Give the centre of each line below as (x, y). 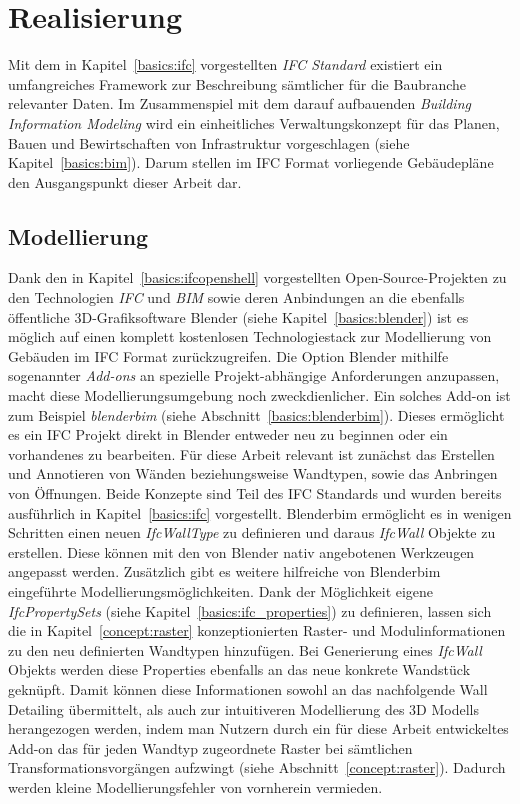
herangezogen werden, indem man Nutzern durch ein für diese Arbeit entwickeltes (258, 728)
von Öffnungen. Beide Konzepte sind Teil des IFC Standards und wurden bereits (255, 493)
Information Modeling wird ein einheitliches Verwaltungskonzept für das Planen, (254, 122)
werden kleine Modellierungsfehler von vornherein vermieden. (195, 786)
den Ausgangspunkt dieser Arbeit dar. (125, 181)
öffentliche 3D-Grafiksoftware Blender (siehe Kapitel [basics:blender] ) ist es (238, 316)
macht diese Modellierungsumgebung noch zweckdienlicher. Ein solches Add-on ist (259, 395)
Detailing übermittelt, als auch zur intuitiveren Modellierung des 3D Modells (243, 708)
